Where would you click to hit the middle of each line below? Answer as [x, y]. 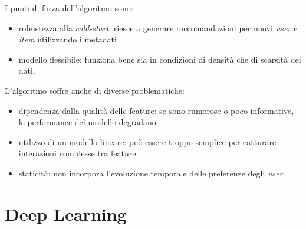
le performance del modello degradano [87, 122]
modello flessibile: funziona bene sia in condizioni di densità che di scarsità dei [160, 59]
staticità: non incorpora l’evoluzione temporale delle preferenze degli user [151, 173]
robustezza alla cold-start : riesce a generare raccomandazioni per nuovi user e [158, 27]
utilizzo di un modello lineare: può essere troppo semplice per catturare [147, 141]
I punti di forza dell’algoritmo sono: [69, 8]
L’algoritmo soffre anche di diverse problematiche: [95, 90]
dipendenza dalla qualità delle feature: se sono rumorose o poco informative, [156, 110]
